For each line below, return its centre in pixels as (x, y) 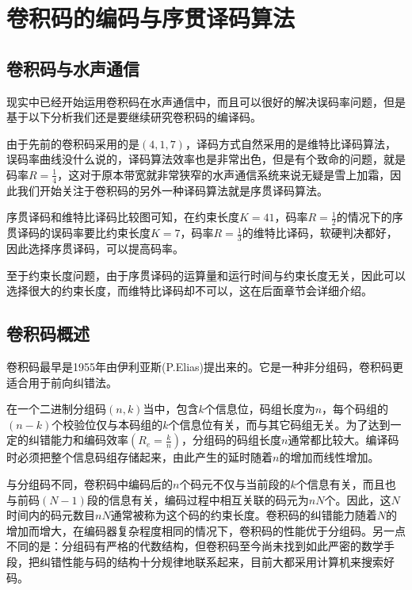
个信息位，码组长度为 (259, 409)
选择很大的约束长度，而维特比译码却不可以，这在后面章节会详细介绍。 (189, 291)
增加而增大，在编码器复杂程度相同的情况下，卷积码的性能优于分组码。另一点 (206, 530)
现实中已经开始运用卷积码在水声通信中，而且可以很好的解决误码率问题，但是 (206, 101)
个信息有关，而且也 (346, 483)
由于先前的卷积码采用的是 (73, 143)
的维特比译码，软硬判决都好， (320, 233)
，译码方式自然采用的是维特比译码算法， (290, 143)
